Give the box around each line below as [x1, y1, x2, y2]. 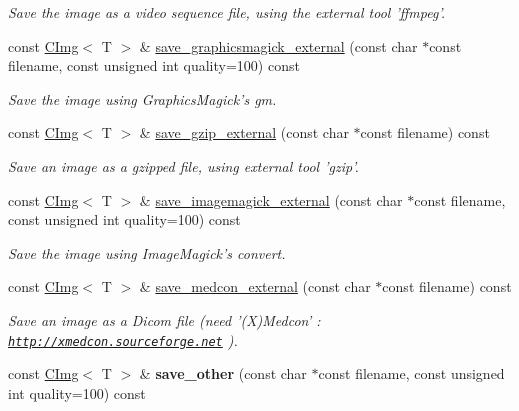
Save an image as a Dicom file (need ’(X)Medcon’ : [8, 309, 321, 330]
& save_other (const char [139, 363, 307, 384]
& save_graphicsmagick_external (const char [139, 35, 418, 56]
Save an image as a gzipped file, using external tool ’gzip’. [8, 155, 359, 176]
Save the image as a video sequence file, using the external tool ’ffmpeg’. [8, 2, 446, 22]
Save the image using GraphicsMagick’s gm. [8, 88, 277, 109]
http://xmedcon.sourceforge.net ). [8, 329, 238, 350]
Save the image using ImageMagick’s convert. [8, 242, 286, 263]
